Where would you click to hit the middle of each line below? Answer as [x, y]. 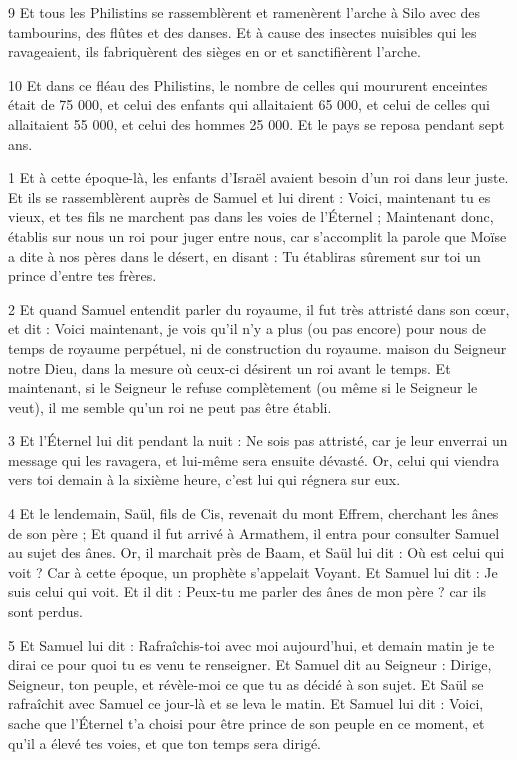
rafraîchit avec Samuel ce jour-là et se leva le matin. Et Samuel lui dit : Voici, [246, 703]
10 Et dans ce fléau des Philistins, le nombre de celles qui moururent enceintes [248, 84]
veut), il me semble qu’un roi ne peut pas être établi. [170, 406]
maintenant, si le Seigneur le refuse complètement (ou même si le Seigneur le [243, 387]
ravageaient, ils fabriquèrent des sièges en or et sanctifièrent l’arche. [214, 51]
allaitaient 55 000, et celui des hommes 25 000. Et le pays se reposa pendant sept [256, 123]
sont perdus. [45, 611]
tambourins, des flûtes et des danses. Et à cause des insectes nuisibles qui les [242, 31]
